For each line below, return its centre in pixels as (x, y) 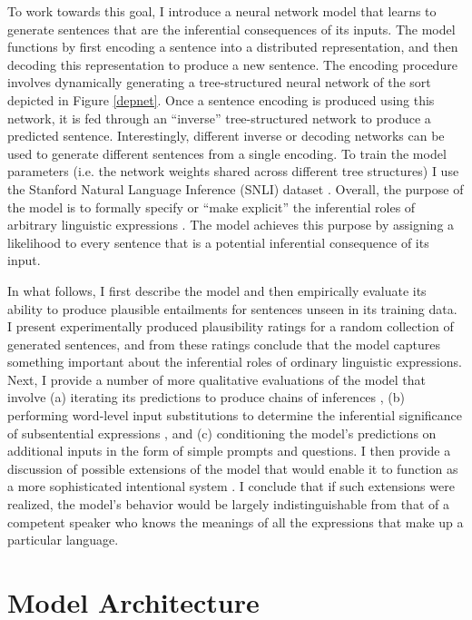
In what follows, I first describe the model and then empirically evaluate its (217, 290)
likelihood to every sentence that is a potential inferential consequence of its (218, 242)
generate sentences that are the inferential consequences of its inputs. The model (231, 29)
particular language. (63, 540)
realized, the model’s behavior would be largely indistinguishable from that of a (228, 504)
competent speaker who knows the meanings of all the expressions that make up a (236, 522)
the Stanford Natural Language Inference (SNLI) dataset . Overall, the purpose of (236, 188)
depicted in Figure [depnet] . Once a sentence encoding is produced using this (221, 99)
